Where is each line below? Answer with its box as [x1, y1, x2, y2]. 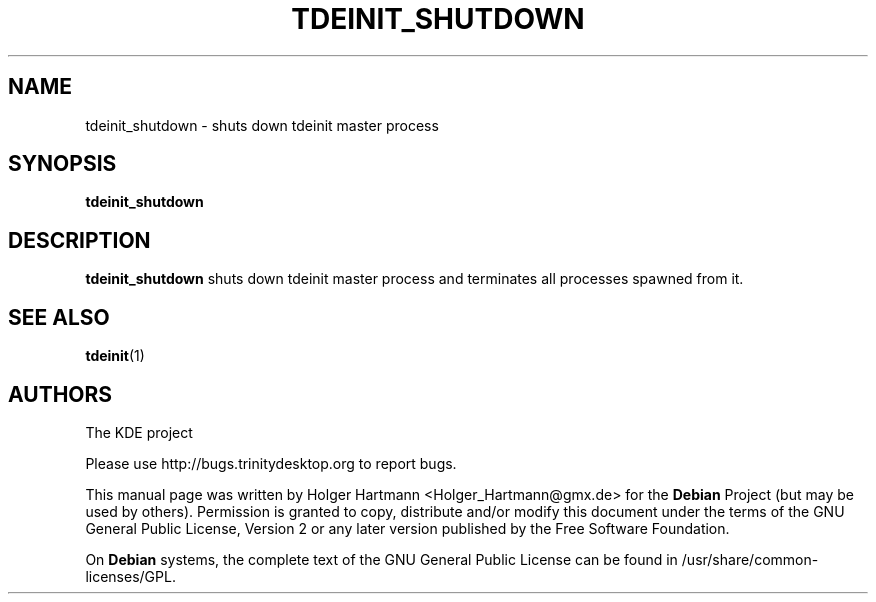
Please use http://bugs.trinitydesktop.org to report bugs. [85, 454, 457, 472]
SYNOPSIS [8, 151, 117, 177]
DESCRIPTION [8, 227, 151, 253]
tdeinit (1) [85, 347, 145, 365]
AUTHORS [8, 381, 113, 407]
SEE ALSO [8, 304, 110, 330]
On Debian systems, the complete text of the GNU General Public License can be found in [85, 550, 678, 568]
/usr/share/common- [681, 550, 819, 568]
